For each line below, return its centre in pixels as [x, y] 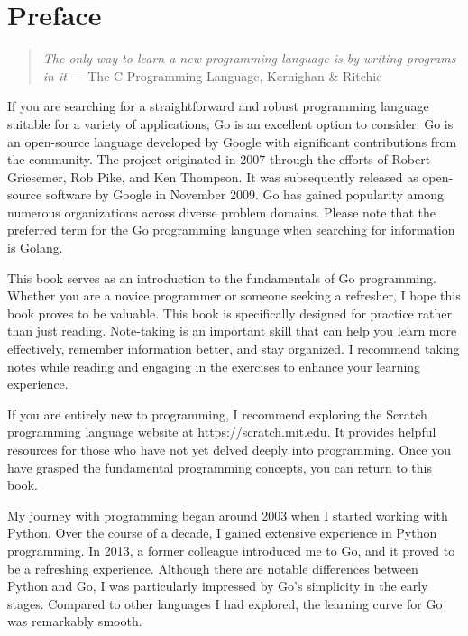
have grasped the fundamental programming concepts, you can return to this [220, 467]
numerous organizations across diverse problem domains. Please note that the [221, 212]
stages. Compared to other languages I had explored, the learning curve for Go [225, 603]
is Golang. [35, 248]
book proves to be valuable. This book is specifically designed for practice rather [229, 313]
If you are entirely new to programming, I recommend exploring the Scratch [217, 414]
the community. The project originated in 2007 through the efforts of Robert [219, 159]
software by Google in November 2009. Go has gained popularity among [244, 194]
